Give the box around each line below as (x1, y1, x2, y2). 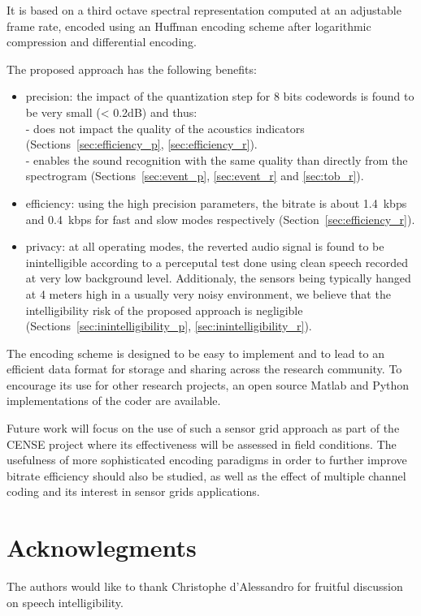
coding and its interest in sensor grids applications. (7, 483, 260, 500)
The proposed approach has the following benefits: (7, 60, 257, 77)
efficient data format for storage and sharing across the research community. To (7, 360, 402, 377)
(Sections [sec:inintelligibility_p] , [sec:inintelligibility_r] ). (25, 317, 312, 334)
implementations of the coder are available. (7, 392, 221, 409)
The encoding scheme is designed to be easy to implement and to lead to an (7, 344, 384, 361)
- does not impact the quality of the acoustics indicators (25, 119, 305, 136)
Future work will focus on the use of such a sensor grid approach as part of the (7, 420, 400, 437)
